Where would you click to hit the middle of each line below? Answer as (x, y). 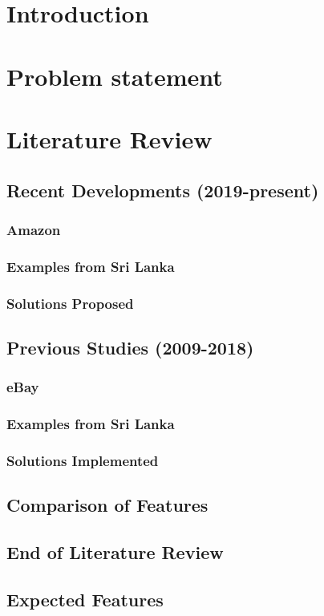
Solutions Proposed (70, 303)
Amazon (34, 229)
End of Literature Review (115, 551)
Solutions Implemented (83, 460)
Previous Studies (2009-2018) (130, 347)
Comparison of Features (107, 505)
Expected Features (85, 599)
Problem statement (115, 76)
